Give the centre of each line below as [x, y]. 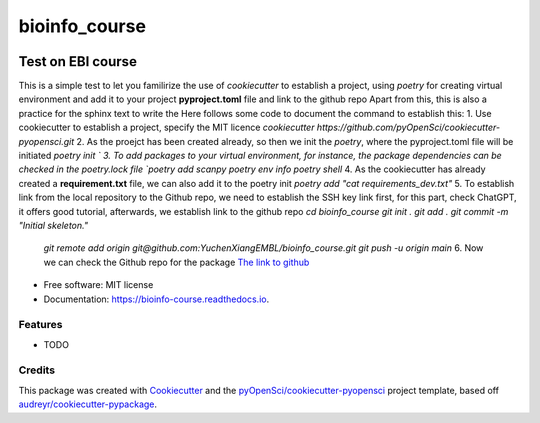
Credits [36, 370]
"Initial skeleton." [53, 225]
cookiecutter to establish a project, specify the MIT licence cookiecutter [166, 127]
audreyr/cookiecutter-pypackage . [88, 404]
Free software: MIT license [98, 285]
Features [40, 325]
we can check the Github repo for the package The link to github [176, 262]
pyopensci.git [46, 141]
